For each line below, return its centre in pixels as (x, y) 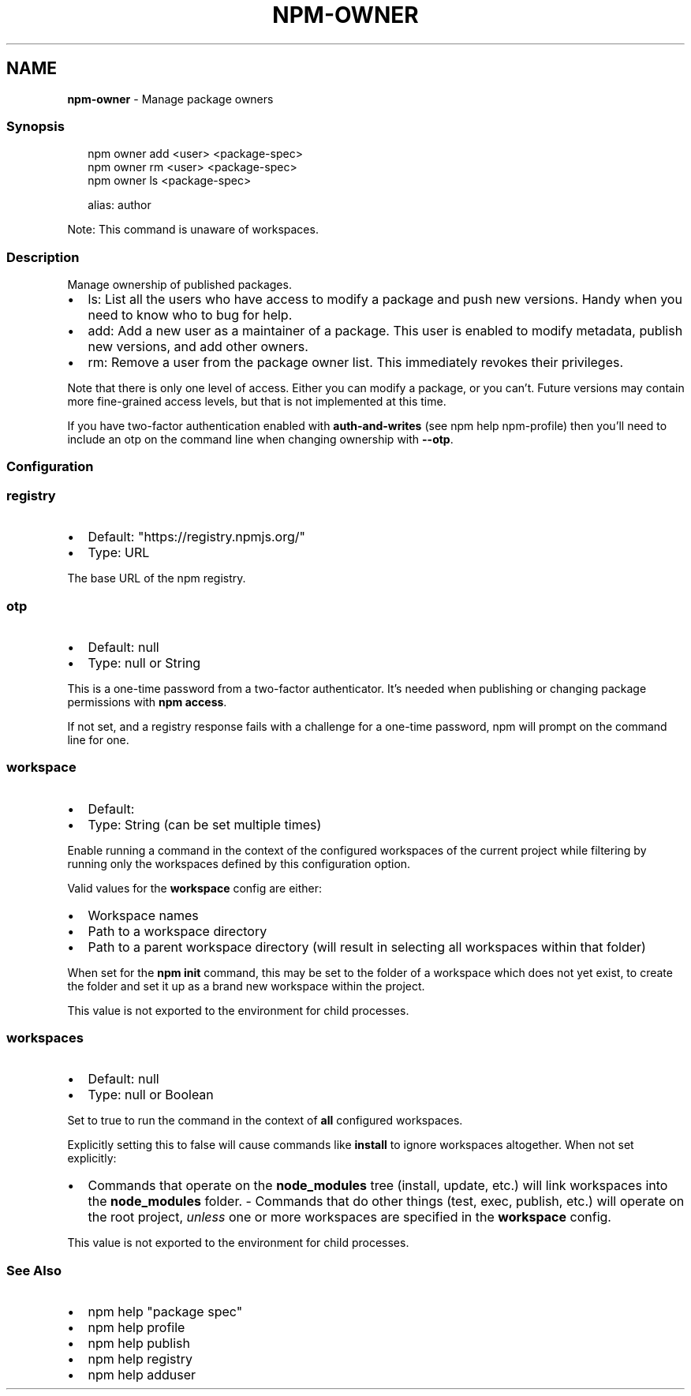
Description (43, 257)
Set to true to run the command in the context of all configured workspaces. (265, 1121)
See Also (34, 1270)
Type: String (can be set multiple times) (205, 824)
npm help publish (139, 1344)
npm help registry (140, 1359)
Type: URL (119, 553)
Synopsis (35, 126)
